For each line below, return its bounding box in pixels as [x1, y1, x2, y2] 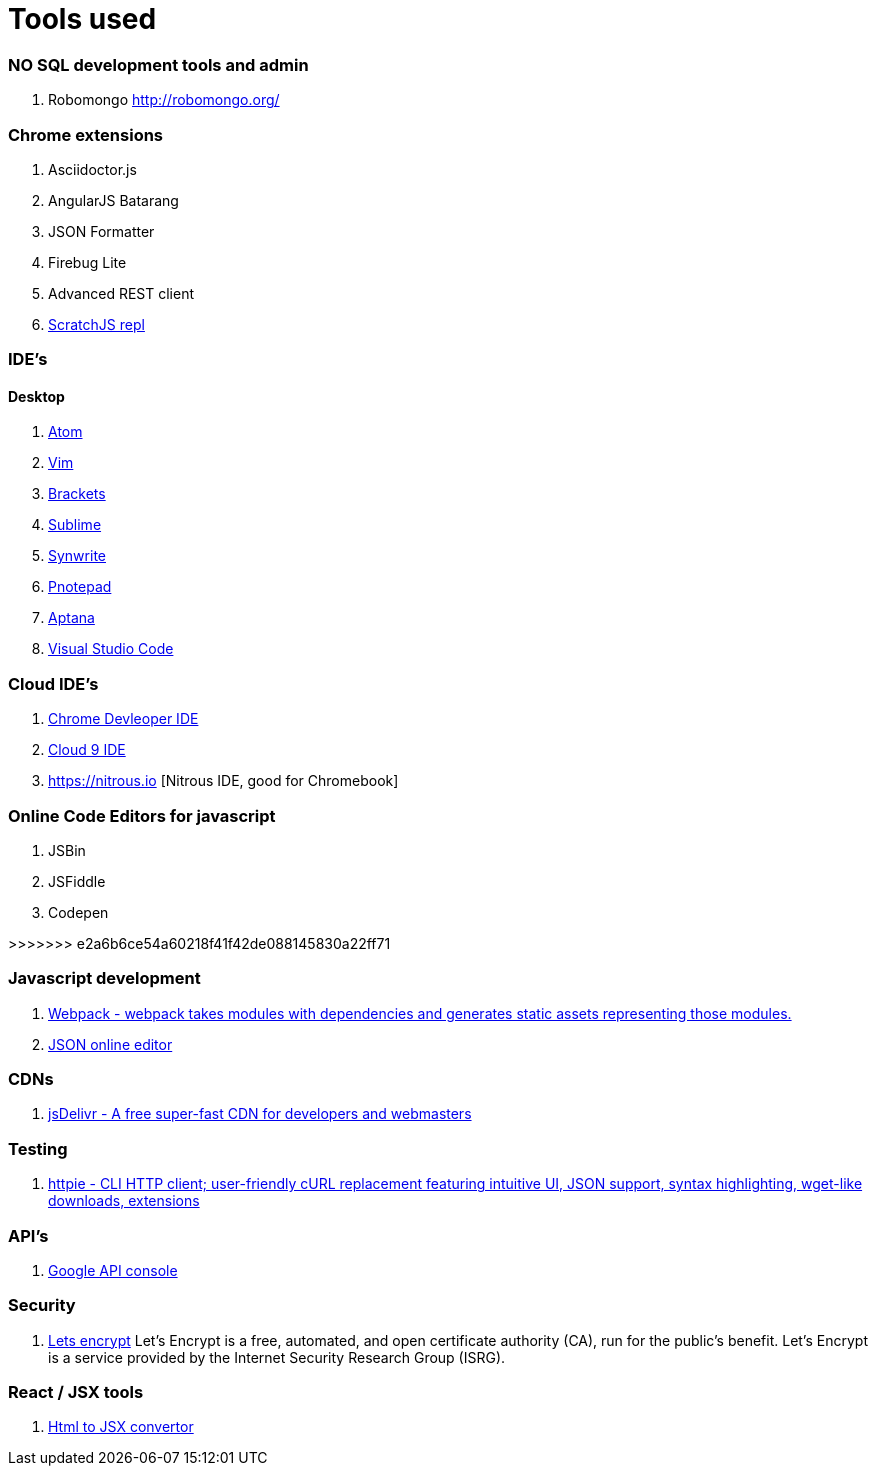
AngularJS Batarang [48, 191, 179, 209]
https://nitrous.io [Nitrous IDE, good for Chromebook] [48, 772, 399, 790]
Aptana [48, 609, 95, 627]
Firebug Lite [48, 253, 127, 271]
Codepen [48, 903, 109, 921]
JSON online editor [48, 1035, 173, 1053]
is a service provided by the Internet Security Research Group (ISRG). [48, 1348, 506, 1366]
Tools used [8, 2, 157, 36]
